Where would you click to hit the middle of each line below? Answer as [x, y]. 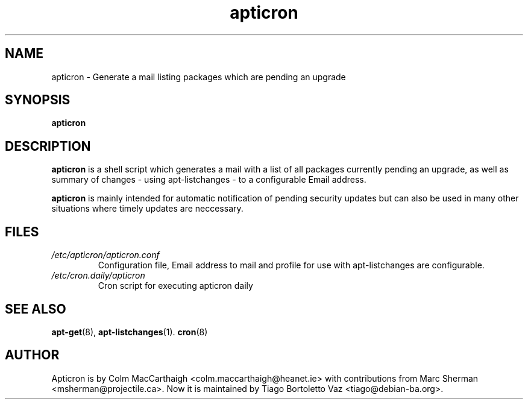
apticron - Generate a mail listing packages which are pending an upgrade [199, 77]
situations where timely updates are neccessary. [147, 209]
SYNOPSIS [38, 100]
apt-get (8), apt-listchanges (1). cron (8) [130, 332]
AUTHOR [32, 355]
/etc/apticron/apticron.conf [105, 255]
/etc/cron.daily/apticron [98, 276]
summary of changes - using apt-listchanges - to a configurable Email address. [209, 180]
